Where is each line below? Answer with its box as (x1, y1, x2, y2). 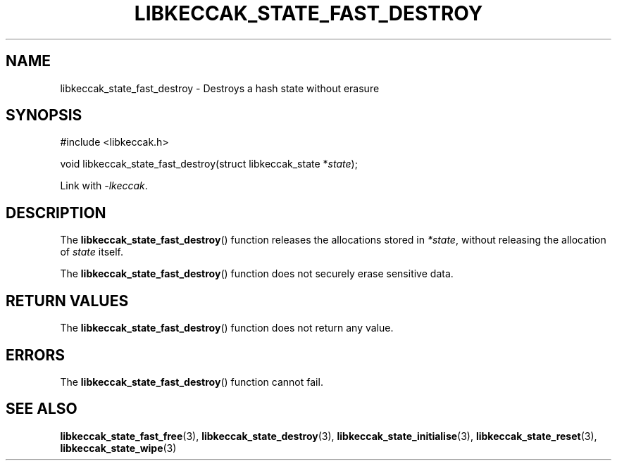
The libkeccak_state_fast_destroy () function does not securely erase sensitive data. (60, 267, 454, 280)
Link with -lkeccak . (60, 180, 148, 192)
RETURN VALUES (6, 291, 129, 310)
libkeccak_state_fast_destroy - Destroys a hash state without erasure (60, 82, 380, 94)
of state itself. (60, 246, 123, 258)
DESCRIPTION (6, 203, 106, 222)
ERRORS (6, 346, 66, 364)
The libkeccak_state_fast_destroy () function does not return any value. (60, 322, 394, 334)
